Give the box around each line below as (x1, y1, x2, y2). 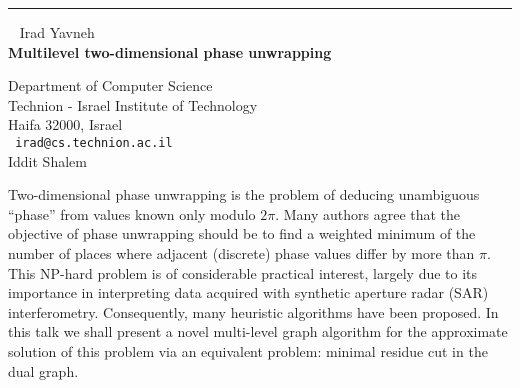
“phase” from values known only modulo (8, 203, 256, 224)
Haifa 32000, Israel (8, 114, 123, 135)
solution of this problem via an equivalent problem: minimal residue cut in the (8, 340, 488, 361)
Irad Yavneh (19, 22, 95, 42)
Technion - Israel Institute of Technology (8, 94, 258, 115)
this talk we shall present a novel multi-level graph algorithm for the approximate (8, 321, 508, 342)
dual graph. (8, 360, 79, 381)
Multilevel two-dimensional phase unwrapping (8, 41, 332, 62)
